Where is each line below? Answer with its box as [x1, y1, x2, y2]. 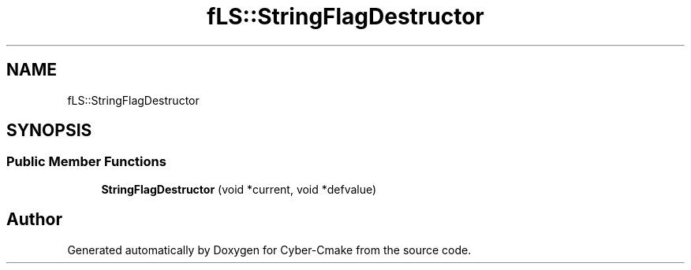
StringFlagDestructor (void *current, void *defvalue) [101, 182, 377, 196]
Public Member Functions [6, 153, 166, 170]
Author [6, 209, 62, 230]
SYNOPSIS [6, 120, 92, 141]
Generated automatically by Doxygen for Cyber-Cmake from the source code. [67, 242, 472, 257]
